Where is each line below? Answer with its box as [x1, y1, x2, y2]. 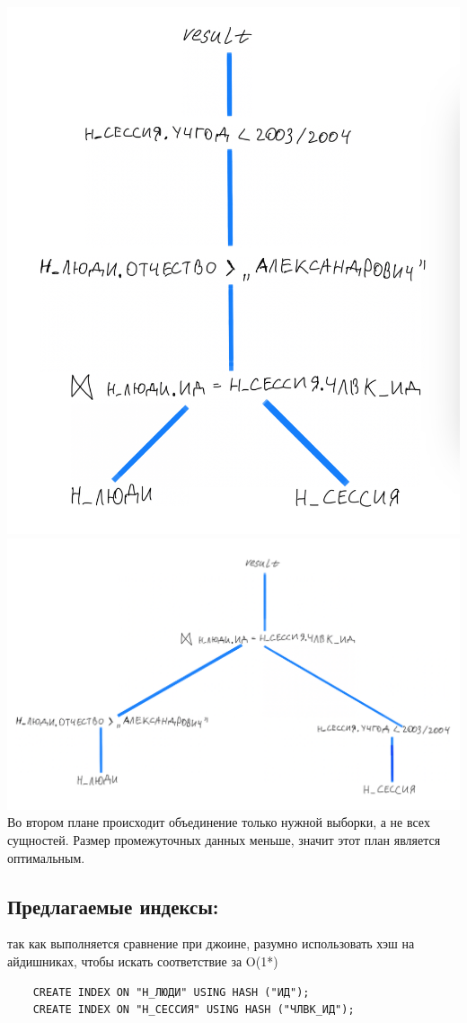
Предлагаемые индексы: [7, 892, 219, 920]
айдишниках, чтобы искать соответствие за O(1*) [7, 951, 278, 970]
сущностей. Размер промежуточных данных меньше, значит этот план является [7, 830, 441, 849]
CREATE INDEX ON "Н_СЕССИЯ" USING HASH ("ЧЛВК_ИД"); [32, 1003, 355, 1017]
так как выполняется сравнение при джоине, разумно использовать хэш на [7, 934, 415, 953]
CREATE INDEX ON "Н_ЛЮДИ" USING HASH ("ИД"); [32, 985, 310, 999]
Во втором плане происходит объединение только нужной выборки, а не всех [7, 813, 430, 832]
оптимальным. [7, 848, 85, 867]
